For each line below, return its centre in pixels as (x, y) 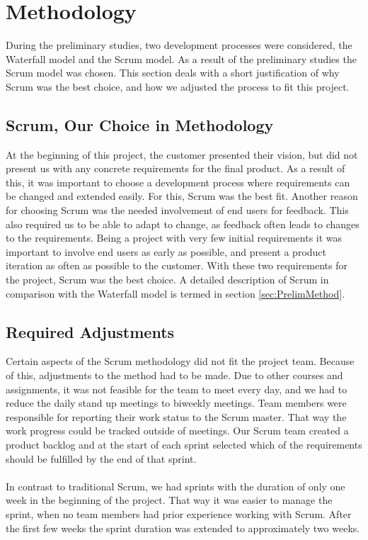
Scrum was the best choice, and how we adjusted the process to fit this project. (178, 86)
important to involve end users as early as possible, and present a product (166, 251)
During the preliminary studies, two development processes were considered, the (179, 45)
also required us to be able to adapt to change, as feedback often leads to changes (183, 224)
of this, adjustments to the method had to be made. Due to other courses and (174, 375)
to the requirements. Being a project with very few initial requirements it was (174, 238)
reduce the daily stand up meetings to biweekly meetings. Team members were (176, 403)
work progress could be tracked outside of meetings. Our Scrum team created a (177, 431)
